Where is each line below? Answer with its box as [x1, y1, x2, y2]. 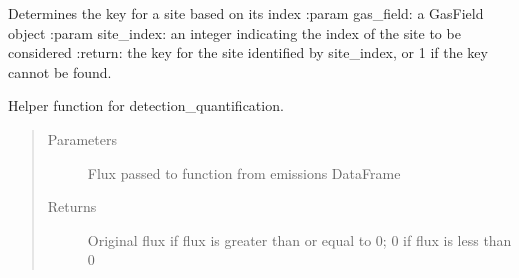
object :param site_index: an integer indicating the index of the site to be [8, 22, 461, 43]
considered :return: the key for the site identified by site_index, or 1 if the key [8, 42, 488, 63]
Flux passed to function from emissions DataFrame [87, 162, 401, 183]
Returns [47, 196, 97, 217]
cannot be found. [8, 61, 112, 82]
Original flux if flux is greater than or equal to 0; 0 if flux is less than [87, 229, 512, 250]
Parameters [47, 128, 117, 149]
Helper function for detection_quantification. [8, 95, 284, 116]
